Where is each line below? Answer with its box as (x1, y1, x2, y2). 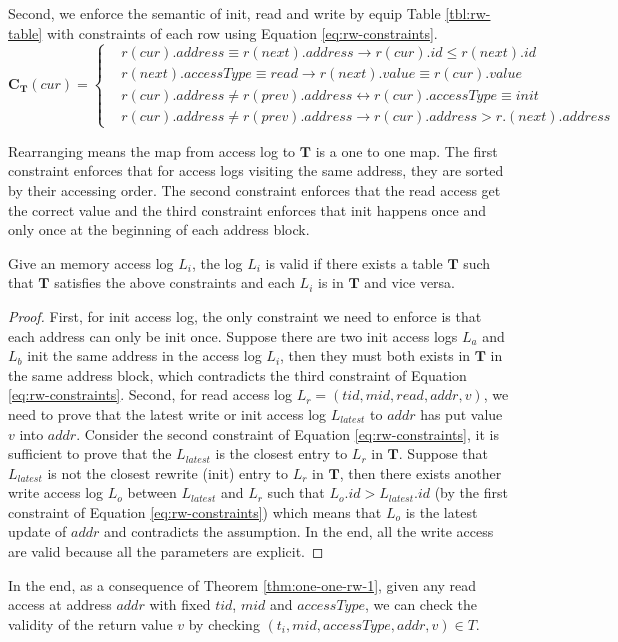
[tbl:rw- (445, 3, 491, 23)
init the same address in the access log (27, 345, 262, 366)
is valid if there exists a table (265, 252, 443, 273)
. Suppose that (398, 443, 488, 464)
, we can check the (365, 594, 478, 615)
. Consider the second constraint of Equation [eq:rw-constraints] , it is (76, 423, 499, 444)
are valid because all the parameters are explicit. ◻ (8, 541, 324, 562)
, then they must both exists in (280, 345, 471, 366)
